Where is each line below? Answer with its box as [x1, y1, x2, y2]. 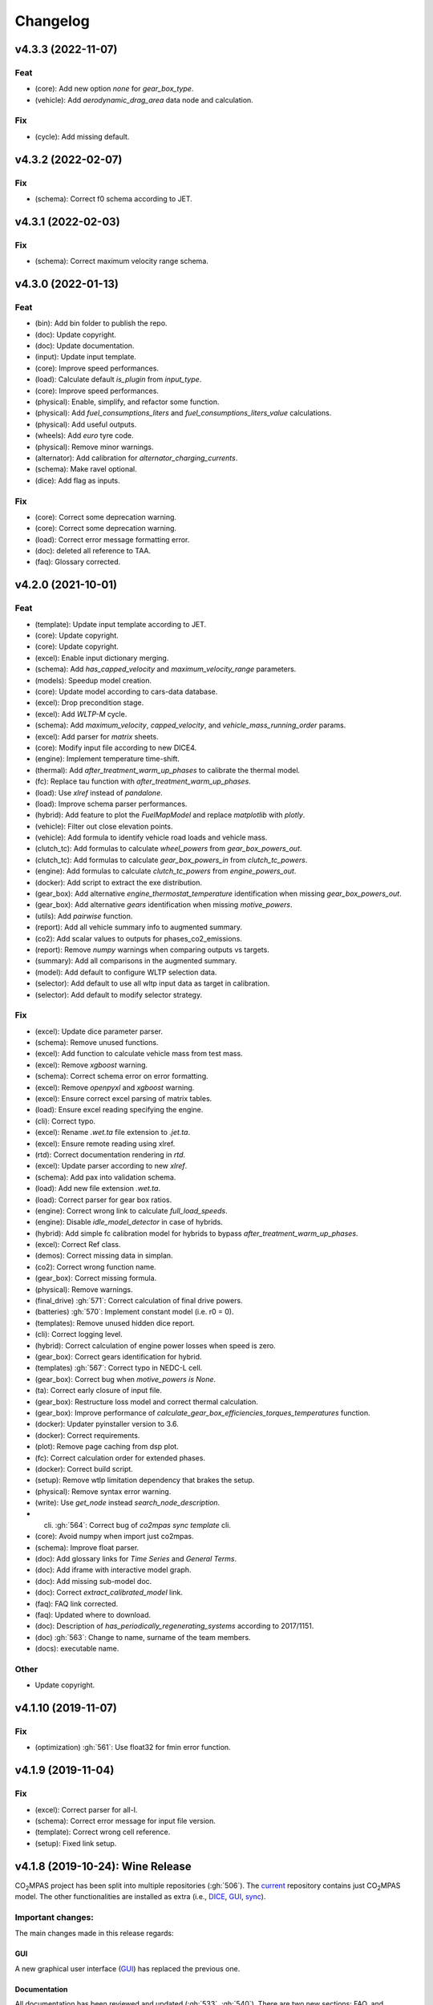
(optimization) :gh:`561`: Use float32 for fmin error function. [34, 1743, 232, 1752]
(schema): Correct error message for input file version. [34, 1817, 216, 1825]
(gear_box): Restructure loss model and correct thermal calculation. [34, 1396, 258, 1407]
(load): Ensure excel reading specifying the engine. [34, 1105, 204, 1115]
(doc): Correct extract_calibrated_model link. [34, 1588, 184, 1598]
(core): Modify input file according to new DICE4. [34, 743, 197, 752]
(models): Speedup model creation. [34, 675, 152, 685]
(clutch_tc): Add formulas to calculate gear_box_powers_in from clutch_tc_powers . [34, 855, 308, 865]
